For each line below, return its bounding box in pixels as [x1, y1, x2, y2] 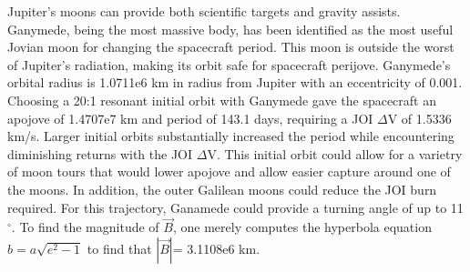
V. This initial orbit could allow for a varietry [207, 144, 463, 163]
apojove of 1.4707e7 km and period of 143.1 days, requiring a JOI [7, 108, 373, 127]
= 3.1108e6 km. [172, 238, 261, 257]
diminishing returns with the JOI [7, 144, 193, 163]
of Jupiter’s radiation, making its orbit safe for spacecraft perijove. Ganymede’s [7, 55, 451, 74]
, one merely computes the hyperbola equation [172, 217, 432, 237]
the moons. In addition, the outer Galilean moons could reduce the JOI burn [7, 179, 437, 198]
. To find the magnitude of [11, 217, 159, 237]
